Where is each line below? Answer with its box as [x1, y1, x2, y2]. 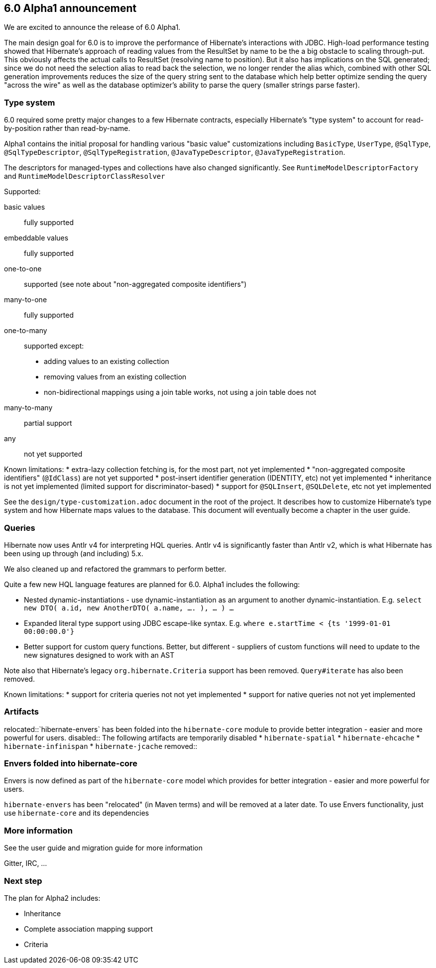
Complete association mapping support [24, 924, 153, 933]
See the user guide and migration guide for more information [4, 844, 203, 852]
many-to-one [4, 295, 47, 304]
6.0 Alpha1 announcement [4, 2, 137, 14]
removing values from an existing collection [44, 372, 187, 381]
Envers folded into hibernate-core [4, 758, 138, 769]
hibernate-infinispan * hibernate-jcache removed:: [4, 741, 198, 750]
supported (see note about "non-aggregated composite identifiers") [24, 280, 247, 289]
